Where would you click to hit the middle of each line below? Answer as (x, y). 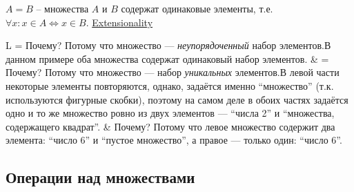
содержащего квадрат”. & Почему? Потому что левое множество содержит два (170, 126)
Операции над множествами (100, 177)
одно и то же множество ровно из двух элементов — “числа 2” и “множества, (170, 113)
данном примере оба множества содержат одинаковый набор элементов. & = (167, 58)
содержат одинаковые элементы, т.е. (197, 8)
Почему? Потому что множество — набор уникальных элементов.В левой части (173, 72)
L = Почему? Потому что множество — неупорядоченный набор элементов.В (168, 45)
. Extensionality (119, 22)
